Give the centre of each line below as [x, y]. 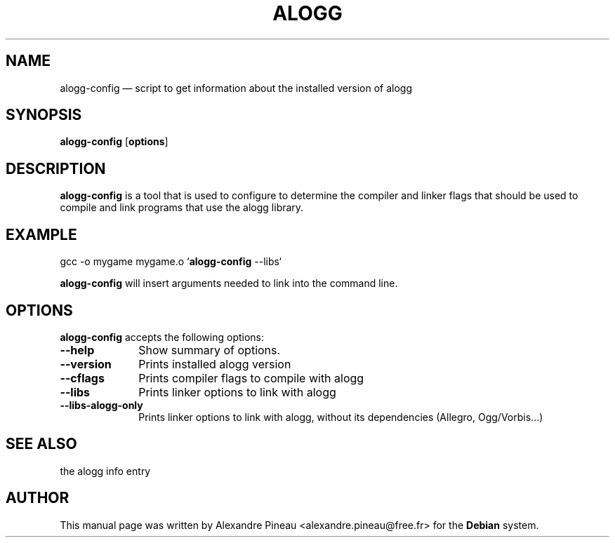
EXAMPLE [41, 234]
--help [77, 350]
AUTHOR [38, 498]
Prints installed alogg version [215, 364]
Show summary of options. [210, 350]
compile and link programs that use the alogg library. [182, 208]
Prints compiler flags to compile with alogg [251, 378]
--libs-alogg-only [101, 405]
